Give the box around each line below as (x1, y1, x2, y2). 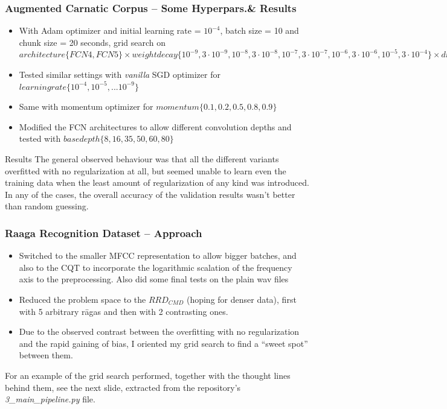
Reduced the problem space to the (19, 293, 146, 305)
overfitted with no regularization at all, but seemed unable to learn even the (5, 164, 286, 177)
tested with (19, 132, 61, 145)
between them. (19, 349, 73, 361)
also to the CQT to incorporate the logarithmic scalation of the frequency (19, 261, 292, 273)
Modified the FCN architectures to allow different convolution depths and (19, 120, 292, 133)
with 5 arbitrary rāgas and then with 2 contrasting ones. (19, 305, 228, 317)
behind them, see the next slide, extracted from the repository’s (5, 381, 241, 393)
